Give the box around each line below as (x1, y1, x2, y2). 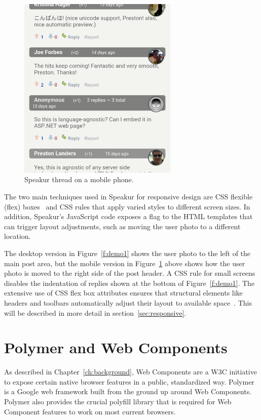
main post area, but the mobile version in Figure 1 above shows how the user (4, 258, 245, 268)
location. (4, 231, 31, 241)
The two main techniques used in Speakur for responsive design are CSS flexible (4, 191, 253, 201)
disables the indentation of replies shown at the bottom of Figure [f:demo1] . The (4, 277, 255, 288)
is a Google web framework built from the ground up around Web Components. (4, 386, 252, 397)
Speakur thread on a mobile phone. (24, 174, 134, 185)
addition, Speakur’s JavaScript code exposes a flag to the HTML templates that (4, 211, 253, 222)
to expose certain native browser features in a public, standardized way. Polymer (4, 376, 254, 387)
